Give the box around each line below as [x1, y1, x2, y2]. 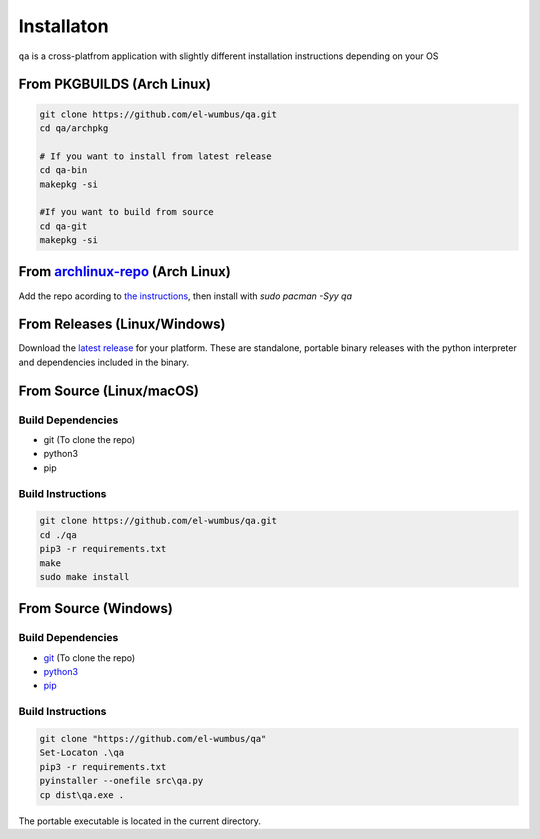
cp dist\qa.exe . [39, 789, 125, 800]
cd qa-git [39, 220, 88, 232]
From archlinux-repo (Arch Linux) [18, 263, 232, 280]
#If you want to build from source [39, 206, 214, 218]
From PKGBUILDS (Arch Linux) [18, 76, 212, 93]
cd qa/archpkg [39, 122, 109, 134]
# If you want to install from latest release [39, 150, 272, 162]
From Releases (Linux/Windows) [18, 316, 226, 333]
